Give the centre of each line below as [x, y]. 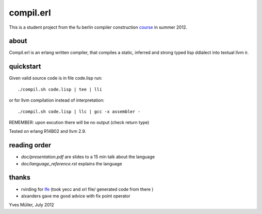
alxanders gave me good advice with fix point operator [76, 196]
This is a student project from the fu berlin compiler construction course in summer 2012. [98, 27]
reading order [30, 145]
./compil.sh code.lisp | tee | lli [60, 89]
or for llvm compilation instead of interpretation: [57, 100]
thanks [20, 178]
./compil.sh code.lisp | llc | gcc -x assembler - [79, 111]
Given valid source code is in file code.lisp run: [56, 78]
